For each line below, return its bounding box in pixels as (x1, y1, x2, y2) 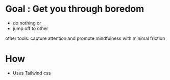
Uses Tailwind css (12, 70, 51, 76)
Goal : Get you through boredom (5, 3, 144, 15)
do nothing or (12, 20, 42, 26)
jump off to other (12, 25, 48, 31)
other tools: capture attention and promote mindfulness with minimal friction (5, 35, 165, 41)
